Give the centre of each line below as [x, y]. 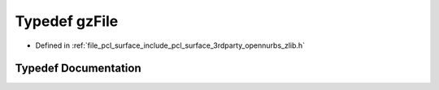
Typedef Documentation [78, 69]
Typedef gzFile [67, 21]
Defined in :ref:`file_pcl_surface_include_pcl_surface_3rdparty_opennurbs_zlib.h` [170, 45]
